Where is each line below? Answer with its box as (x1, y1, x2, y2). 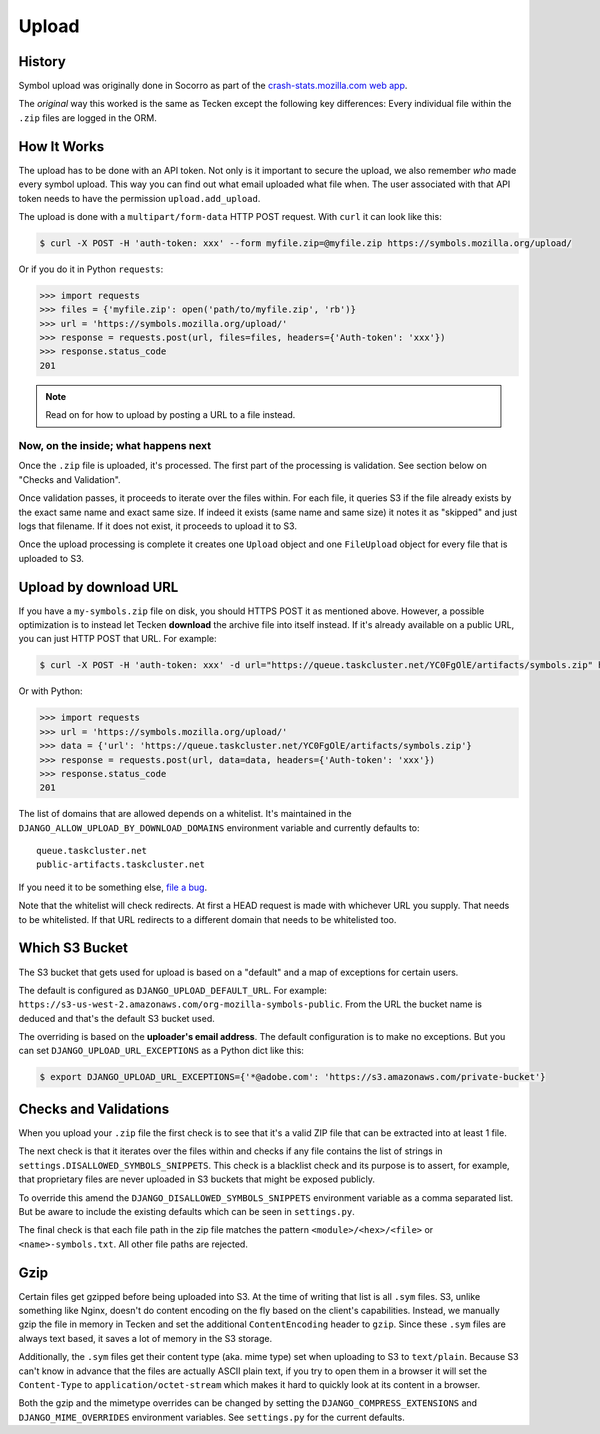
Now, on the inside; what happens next (18, 438, 212, 452)
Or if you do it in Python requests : (18, 263, 164, 275)
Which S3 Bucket (18, 940, 129, 957)
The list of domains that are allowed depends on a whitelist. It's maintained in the (18, 808, 352, 820)
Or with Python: (18, 685, 84, 697)
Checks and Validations (18, 1100, 170, 1117)
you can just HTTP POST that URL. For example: (18, 633, 217, 645)
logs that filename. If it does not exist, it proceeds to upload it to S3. (18, 520, 297, 532)
